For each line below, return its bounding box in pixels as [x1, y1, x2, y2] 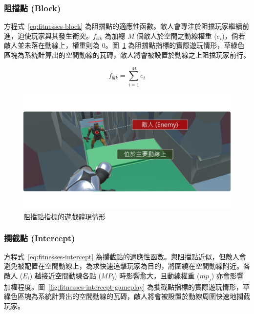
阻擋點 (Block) [4, 1, 61, 14]
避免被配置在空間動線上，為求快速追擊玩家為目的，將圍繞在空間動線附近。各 [4, 261, 250, 271]
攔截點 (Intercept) [4, 232, 75, 244]
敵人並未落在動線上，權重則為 [4, 40, 100, 50]
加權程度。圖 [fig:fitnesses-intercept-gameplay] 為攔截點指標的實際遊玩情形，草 [4, 281, 250, 292]
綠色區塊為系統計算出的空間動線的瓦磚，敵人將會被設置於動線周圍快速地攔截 [4, 291, 250, 301]
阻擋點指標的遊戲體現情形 [23, 211, 106, 221]
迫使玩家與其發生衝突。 [17, 30, 93, 41]
